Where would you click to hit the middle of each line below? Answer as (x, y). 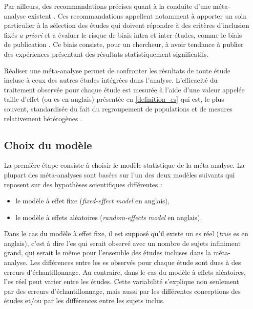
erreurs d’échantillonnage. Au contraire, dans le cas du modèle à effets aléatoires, (125, 272)
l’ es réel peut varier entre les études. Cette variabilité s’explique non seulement (122, 281)
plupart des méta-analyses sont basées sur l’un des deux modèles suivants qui (119, 174)
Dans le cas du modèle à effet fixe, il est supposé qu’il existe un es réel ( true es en (126, 233)
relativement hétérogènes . (43, 118)
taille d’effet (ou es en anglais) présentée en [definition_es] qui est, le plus (114, 99)
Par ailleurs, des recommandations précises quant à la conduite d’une (107, 6)
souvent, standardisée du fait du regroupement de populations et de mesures (118, 108)
